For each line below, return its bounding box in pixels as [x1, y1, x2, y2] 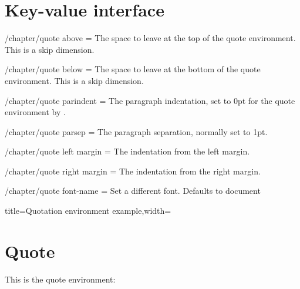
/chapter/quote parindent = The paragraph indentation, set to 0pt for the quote [5, 94, 295, 106]
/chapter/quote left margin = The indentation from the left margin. [5, 145, 250, 157]
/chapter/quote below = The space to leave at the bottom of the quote [5, 63, 261, 75]
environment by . [5, 106, 66, 118]
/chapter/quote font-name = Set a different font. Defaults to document [5, 184, 261, 197]
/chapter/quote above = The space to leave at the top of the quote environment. [5, 32, 296, 44]
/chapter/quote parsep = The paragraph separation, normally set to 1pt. [5, 125, 268, 137]
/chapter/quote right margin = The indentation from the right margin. [5, 164, 261, 177]
